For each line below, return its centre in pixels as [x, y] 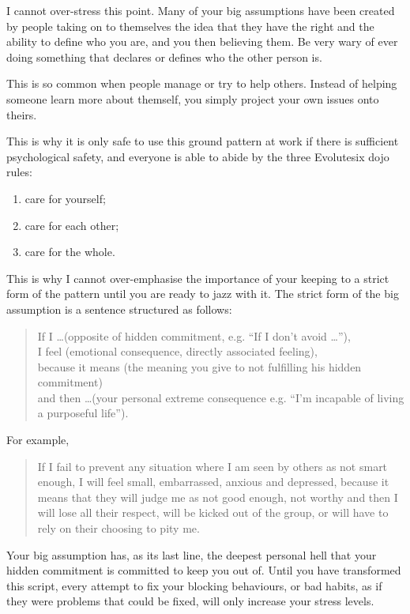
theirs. [22, 114]
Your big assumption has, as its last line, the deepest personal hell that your [192, 554]
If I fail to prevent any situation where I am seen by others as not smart [213, 466]
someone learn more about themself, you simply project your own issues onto [193, 98]
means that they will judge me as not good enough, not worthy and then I [218, 497]
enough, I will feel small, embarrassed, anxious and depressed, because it [213, 482]
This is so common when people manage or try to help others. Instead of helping [202, 83]
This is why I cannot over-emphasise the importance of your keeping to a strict [198, 278]
